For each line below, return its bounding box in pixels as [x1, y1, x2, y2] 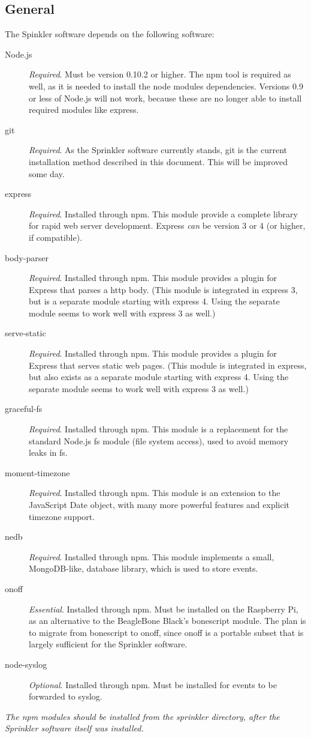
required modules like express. [29, 103, 139, 116]
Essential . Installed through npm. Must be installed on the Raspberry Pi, [29, 602, 298, 615]
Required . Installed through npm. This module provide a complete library [29, 207, 298, 220]
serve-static [5, 327, 46, 339]
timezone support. [29, 510, 95, 522]
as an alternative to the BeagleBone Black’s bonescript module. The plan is [29, 614, 306, 627]
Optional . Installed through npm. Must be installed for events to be [29, 678, 277, 691]
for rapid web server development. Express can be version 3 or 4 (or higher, [29, 219, 306, 232]
